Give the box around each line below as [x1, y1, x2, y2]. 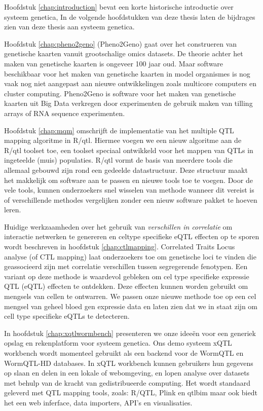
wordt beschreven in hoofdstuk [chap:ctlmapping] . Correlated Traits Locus [4, 241, 235, 252]
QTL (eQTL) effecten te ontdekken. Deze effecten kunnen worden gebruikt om [4, 281, 248, 291]
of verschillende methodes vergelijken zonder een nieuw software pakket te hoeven [4, 194, 257, 205]
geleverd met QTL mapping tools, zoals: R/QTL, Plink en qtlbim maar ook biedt [4, 387, 257, 398]
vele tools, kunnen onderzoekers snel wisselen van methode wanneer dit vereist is [4, 184, 254, 195]
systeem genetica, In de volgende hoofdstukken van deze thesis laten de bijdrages [4, 11, 255, 22]
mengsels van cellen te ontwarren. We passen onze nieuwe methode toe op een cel [4, 291, 256, 302]
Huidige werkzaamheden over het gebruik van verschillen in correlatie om [4, 221, 233, 232]
